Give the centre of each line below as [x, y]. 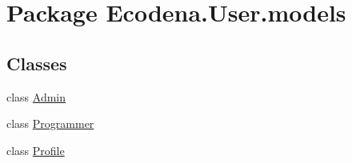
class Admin [36, 96]
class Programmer [50, 123]
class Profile [36, 150]
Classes [37, 63]
